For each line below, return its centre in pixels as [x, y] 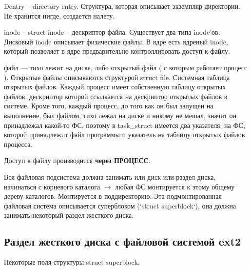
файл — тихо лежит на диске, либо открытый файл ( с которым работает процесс [126, 67]
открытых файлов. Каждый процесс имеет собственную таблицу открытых [115, 87]
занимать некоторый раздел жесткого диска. [69, 215]
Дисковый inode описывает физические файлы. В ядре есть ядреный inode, [116, 41]
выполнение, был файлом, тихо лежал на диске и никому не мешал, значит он [120, 115]
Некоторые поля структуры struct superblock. [72, 262]
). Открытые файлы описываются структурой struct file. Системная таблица [117, 77]
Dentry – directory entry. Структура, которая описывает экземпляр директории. [122, 6]
